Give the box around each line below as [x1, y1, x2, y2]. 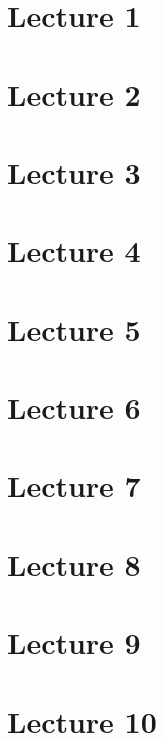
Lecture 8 [7, 543, 141, 584]
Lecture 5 [7, 308, 141, 349]
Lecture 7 [7, 465, 141, 506]
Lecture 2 [7, 73, 141, 114]
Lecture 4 [7, 230, 141, 271]
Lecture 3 [7, 151, 141, 192]
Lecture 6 [7, 387, 141, 428]
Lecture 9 [7, 622, 141, 663]
